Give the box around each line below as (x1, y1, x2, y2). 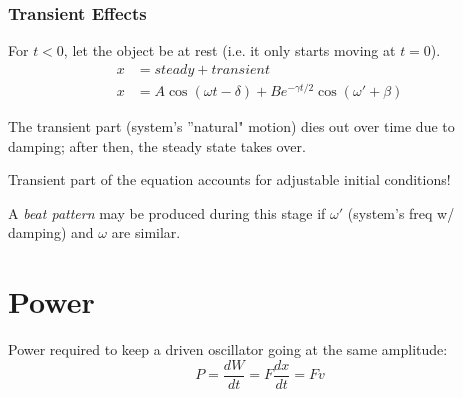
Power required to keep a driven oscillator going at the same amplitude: (8, 339, 448, 360)
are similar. (111, 222, 181, 243)
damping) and (8, 222, 94, 243)
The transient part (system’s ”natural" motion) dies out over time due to (8, 115, 455, 136)
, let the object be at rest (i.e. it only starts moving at (63, 40, 396, 61)
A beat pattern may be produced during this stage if (8, 202, 326, 223)
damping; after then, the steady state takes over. (8, 135, 306, 156)
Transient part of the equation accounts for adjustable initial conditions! (8, 169, 451, 190)
